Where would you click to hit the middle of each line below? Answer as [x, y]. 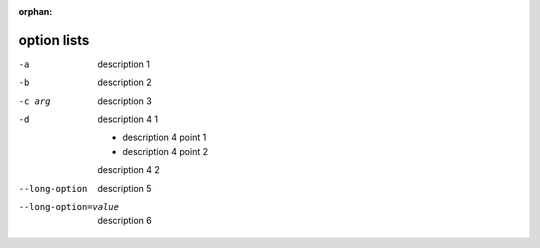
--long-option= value [69, 207]
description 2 [124, 82]
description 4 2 [128, 170]
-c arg [34, 101]
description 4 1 [128, 119]
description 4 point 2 [165, 151]
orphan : [35, 11]
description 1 [123, 64]
